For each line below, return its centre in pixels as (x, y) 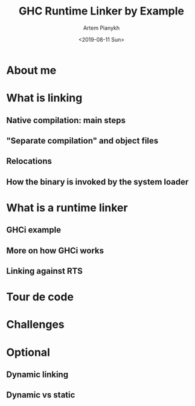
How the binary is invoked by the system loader (97, 182)
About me (31, 70)
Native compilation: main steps (66, 120)
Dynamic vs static (41, 395)
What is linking (44, 98)
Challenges (35, 325)
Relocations (29, 161)
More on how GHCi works (55, 250)
